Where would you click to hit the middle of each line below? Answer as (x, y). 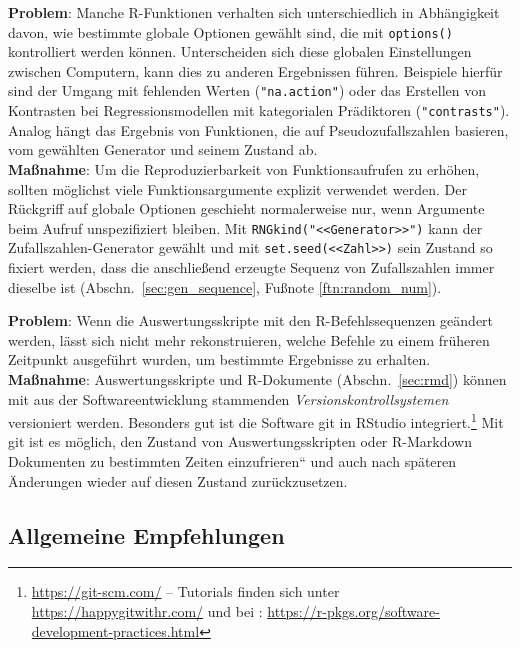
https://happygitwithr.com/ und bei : (147, 611)
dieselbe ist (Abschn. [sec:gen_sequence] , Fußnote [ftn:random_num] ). (225, 286)
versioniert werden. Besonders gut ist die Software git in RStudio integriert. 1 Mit (256, 420)
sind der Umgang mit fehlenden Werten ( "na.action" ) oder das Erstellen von (247, 90)
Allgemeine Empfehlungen (146, 534)
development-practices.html (115, 630)
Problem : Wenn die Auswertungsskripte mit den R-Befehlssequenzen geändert (251, 320)
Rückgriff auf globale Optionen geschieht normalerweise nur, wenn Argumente (246, 208)
